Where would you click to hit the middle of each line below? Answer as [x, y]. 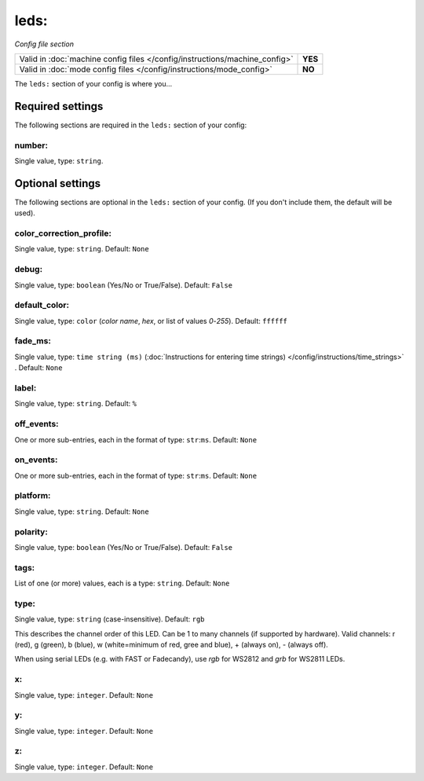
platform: [33, 496]
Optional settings [58, 183]
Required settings [59, 106]
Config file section [44, 44]
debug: [29, 269]
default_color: [42, 305]
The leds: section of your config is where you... [93, 83]
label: [26, 388]
